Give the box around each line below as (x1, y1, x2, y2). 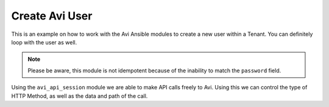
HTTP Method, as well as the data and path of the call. (11, 92, 148, 100)
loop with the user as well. (11, 38, 77, 46)
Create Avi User (11, 9, 93, 22)
